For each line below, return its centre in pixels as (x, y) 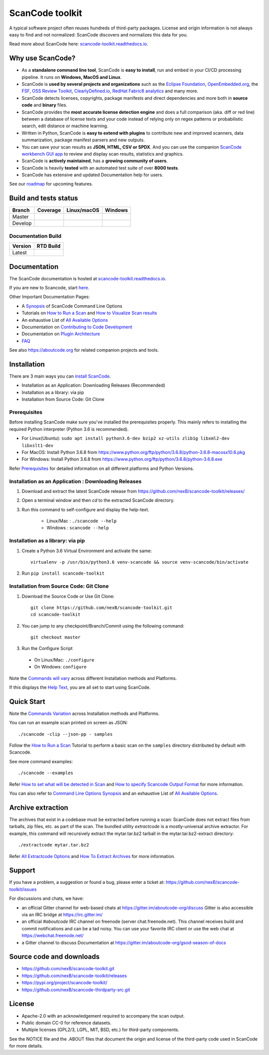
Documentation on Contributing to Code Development (77, 327)
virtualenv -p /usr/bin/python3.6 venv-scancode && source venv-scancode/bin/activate (139, 562)
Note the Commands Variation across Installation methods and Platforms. (84, 713)
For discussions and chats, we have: (47, 898)
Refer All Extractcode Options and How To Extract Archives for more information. (92, 856)
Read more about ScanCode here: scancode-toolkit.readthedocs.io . (79, 44)
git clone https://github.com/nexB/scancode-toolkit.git (102, 608)
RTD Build (49, 246)
